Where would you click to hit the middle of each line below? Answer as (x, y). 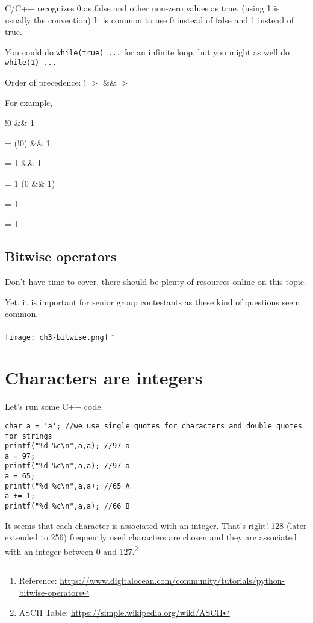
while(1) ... (31, 63)
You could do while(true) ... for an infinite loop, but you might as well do (147, 52)
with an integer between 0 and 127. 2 (72, 550)
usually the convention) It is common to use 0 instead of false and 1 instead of (149, 20)
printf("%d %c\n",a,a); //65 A (67, 486)
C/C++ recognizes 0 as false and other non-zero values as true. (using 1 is (142, 8)
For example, (29, 102)
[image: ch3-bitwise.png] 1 (60, 335)
